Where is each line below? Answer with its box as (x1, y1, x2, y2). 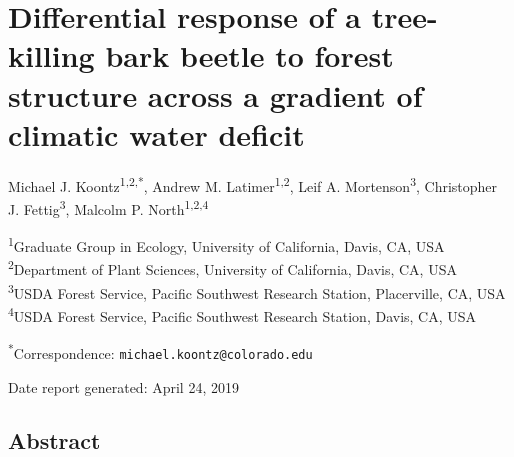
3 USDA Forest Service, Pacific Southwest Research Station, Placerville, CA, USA (8, 279, 506, 303)
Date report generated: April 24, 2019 (8, 376, 239, 397)
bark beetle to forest (105, 35, 394, 76)
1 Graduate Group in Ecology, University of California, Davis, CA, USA (8, 233, 445, 256)
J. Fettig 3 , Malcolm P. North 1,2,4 (8, 195, 209, 219)
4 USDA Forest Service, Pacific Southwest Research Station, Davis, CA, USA (8, 302, 477, 326)
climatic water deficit (8, 113, 305, 154)
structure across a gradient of (8, 74, 423, 115)
